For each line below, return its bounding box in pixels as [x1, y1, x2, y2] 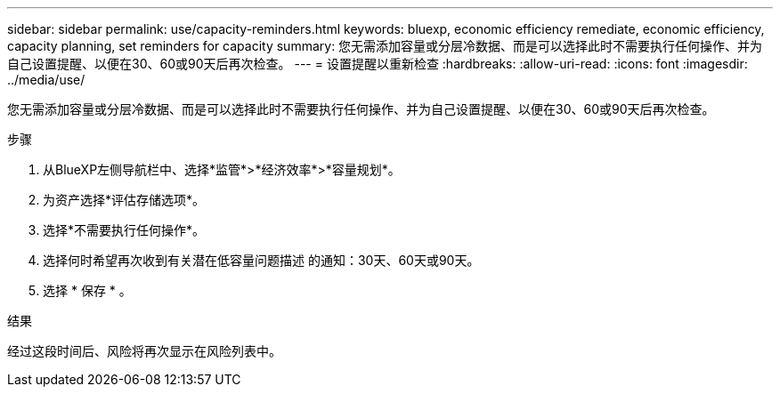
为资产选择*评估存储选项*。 [43, 192, 206, 207]
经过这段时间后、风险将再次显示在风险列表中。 [7, 343, 281, 358]
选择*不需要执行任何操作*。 [43, 222, 206, 237]
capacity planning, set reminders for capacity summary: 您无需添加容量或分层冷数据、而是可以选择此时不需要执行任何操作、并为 [7, 38, 763, 53]
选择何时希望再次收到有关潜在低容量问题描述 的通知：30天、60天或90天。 [43, 253, 480, 268]
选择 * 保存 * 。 [43, 283, 132, 298]
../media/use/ [7, 72, 85, 87]
